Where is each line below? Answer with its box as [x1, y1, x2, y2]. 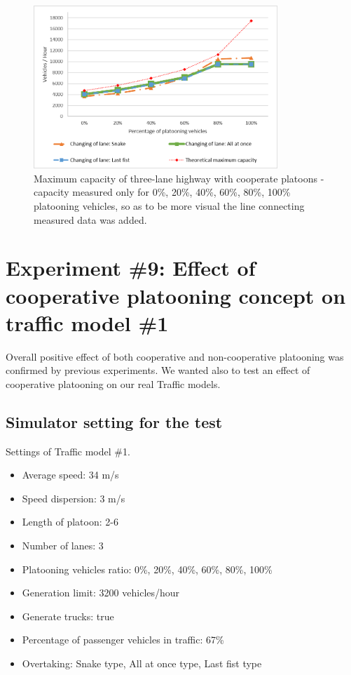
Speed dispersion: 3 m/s [22, 490, 125, 505]
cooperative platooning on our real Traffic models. [6, 376, 221, 391]
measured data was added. [34, 212, 147, 227]
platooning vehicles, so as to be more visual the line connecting [34, 198, 305, 213]
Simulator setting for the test [6, 410, 223, 432]
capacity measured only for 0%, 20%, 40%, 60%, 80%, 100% [34, 185, 291, 199]
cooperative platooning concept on [6, 281, 346, 309]
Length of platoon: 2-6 [22, 514, 118, 529]
